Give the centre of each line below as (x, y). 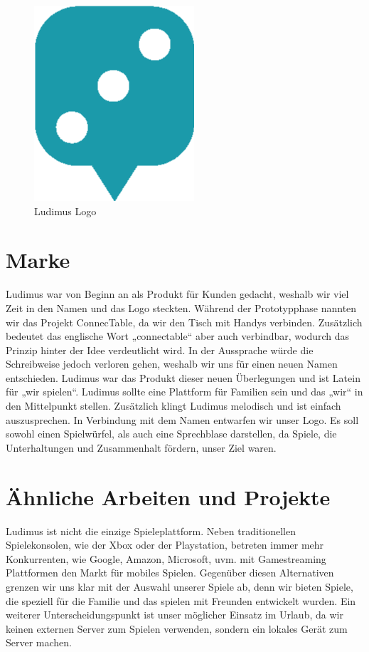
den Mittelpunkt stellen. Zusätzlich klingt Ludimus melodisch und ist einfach (173, 406)
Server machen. (39, 642)
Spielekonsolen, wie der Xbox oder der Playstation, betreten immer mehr (165, 545)
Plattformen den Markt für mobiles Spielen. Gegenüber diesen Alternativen (170, 573)
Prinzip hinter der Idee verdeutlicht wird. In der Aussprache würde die (160, 350)
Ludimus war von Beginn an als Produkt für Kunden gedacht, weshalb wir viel (177, 294)
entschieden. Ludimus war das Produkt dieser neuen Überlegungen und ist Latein (183, 377)
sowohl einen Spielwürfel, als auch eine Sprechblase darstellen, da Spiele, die (171, 434)
